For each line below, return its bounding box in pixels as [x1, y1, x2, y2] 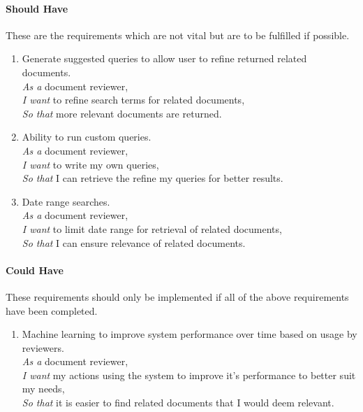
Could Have [6, 262, 64, 277]
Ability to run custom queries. [22, 129, 151, 144]
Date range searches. [22, 194, 110, 208]
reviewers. [22, 340, 64, 355]
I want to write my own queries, [22, 157, 159, 171]
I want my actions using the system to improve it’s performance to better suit [22, 367, 356, 382]
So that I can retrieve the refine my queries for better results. [22, 171, 283, 185]
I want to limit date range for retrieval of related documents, [22, 221, 282, 236]
